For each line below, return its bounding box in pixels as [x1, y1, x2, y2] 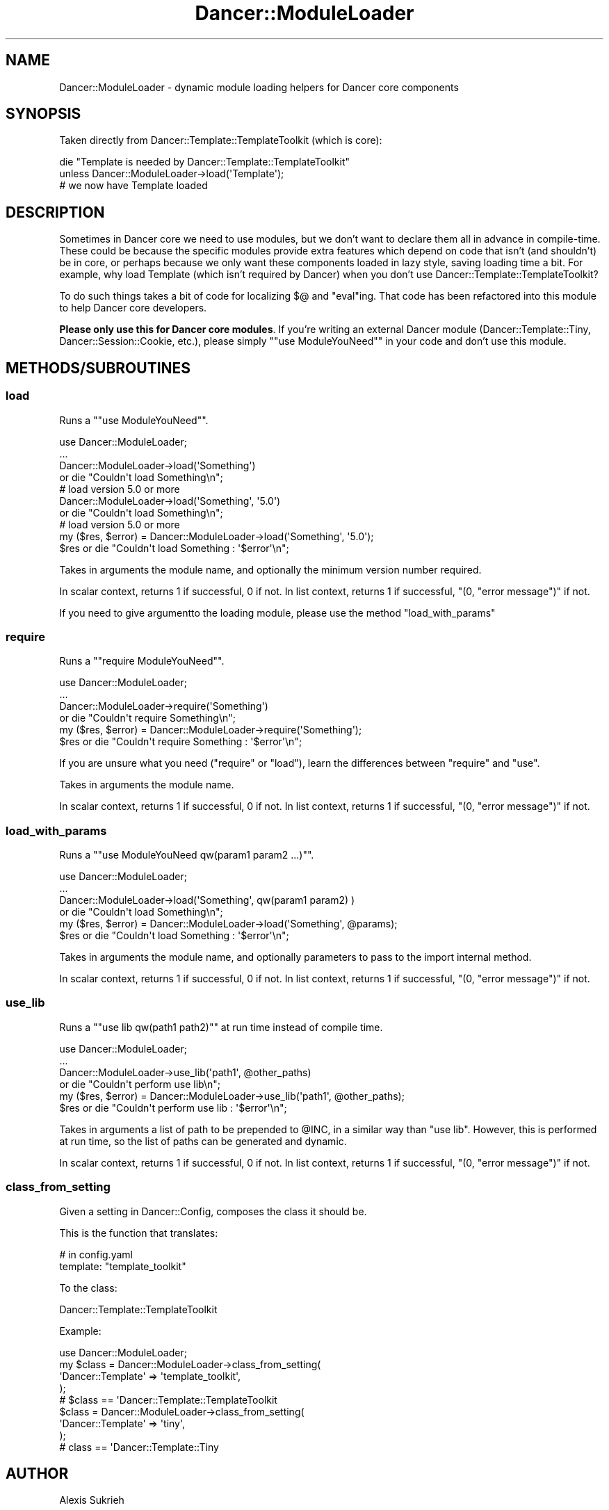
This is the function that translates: [59, 1226, 218, 1239]
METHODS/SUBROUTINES [6, 359, 191, 377]
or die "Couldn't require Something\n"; [59, 712, 236, 724]
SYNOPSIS [6, 105, 81, 123]
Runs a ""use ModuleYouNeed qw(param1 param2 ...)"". [59, 849, 314, 861]
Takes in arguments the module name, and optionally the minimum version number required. [59, 563, 482, 576]
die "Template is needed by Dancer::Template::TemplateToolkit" [59, 156, 350, 168]
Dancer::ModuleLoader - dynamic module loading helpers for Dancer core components [59, 81, 459, 93]
